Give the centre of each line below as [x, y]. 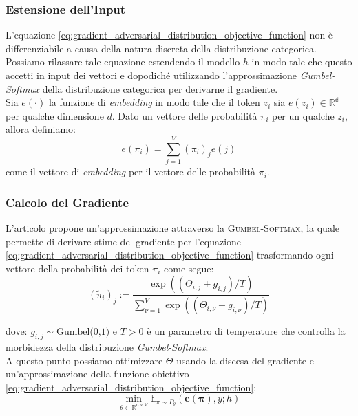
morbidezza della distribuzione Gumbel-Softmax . [107, 346]
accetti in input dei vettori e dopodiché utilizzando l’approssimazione [151, 75]
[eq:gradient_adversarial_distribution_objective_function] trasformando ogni [170, 255]
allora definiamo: [41, 129]
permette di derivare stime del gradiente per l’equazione [124, 241]
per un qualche [303, 115]
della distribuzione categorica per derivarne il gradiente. [160, 88]
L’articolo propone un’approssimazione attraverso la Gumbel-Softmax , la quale [173, 227]
